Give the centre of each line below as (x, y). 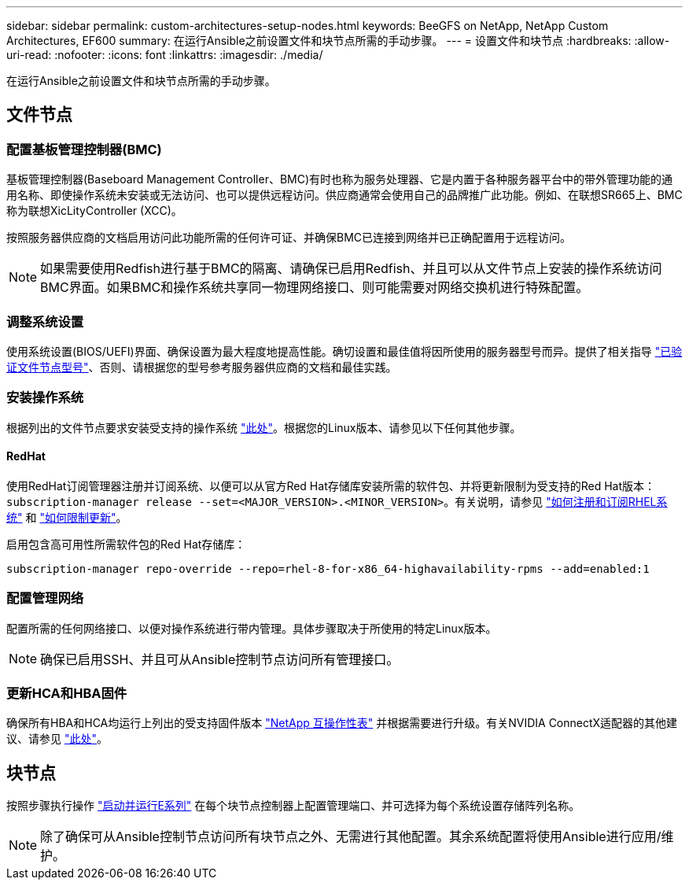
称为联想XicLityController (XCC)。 (94, 211)
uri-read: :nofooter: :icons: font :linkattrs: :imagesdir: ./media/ (165, 55)
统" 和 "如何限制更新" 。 (67, 517)
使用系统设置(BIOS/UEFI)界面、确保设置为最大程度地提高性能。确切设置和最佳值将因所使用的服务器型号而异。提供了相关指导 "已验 (344, 351)
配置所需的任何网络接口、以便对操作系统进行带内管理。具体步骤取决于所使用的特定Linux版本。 (252, 628)
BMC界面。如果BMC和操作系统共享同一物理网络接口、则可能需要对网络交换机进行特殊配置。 (315, 288)
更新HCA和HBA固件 (67, 694)
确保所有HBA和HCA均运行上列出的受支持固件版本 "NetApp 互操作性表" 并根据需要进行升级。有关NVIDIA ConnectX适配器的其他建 (342, 723)
